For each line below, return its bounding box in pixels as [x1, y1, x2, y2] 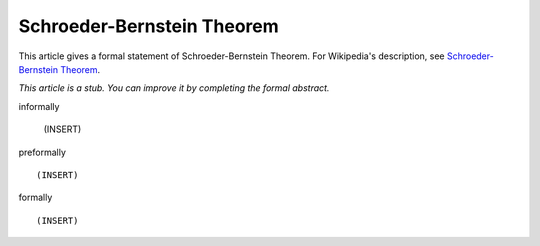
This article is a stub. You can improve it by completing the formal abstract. [18, 82, 330, 94]
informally [18, 100, 60, 112]
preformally [18, 146, 67, 158]
